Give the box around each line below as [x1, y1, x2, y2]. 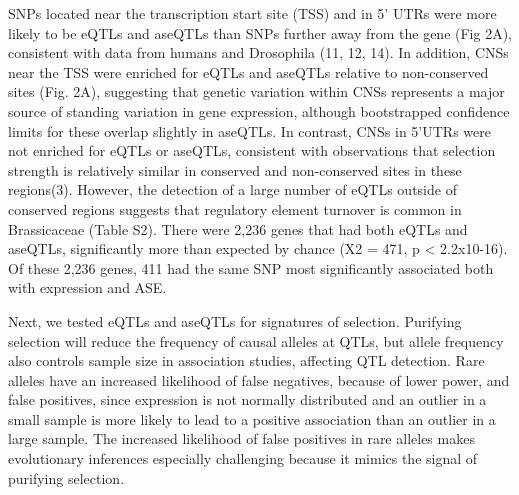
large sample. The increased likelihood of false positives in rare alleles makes [8, 428, 475, 449]
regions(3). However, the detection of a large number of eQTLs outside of [8, 179, 457, 200]
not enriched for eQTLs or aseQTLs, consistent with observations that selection [8, 140, 496, 161]
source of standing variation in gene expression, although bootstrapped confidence [8, 100, 510, 121]
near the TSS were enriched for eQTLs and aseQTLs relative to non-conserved [8, 61, 489, 82]
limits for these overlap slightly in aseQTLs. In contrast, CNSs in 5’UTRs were [8, 120, 491, 141]
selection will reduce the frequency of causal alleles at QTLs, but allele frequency [8, 330, 504, 351]
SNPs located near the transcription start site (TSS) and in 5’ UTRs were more [8, 3, 497, 23]
